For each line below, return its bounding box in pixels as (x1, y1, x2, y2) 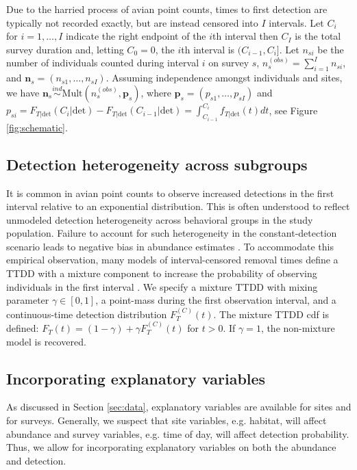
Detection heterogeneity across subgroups (6, 153, 308, 174)
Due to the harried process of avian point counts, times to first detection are (6, 2, 328, 16)
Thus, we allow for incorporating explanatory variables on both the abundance (6, 440, 336, 454)
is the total (295, 29, 341, 43)
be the (317, 42, 344, 56)
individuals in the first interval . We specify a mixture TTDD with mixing (6, 279, 318, 293)
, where (140, 85, 171, 99)
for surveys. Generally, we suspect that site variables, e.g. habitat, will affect (6, 413, 327, 428)
